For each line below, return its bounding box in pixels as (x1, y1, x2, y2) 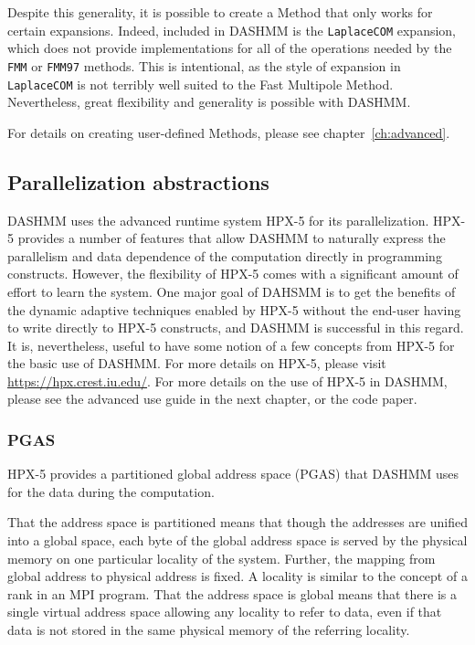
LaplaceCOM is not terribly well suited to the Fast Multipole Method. (7, 74, 394, 93)
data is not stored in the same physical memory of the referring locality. (7, 620, 410, 640)
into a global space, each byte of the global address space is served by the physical (7, 531, 468, 550)
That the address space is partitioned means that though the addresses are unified (7, 513, 468, 532)
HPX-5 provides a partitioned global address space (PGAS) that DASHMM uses (7, 464, 459, 483)
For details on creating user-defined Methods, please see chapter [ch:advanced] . (7, 122, 450, 142)
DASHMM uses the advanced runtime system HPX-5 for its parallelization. (7, 210, 429, 229)
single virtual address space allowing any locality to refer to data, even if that (7, 602, 442, 621)
